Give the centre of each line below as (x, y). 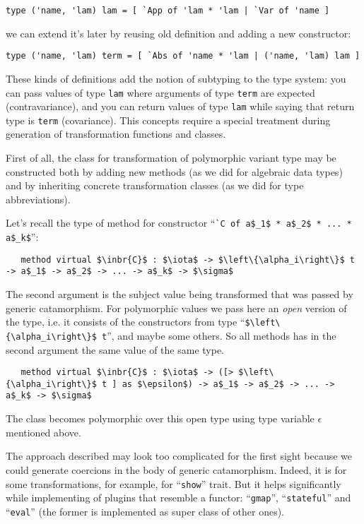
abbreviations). (38, 199)
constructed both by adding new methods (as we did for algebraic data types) (174, 171)
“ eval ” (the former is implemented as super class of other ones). (145, 511)
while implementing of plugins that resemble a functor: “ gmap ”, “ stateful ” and (178, 498)
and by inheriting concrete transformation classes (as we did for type (155, 185)
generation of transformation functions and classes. (116, 134)
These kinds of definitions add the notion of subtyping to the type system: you (176, 78)
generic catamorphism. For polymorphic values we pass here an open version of (176, 308)
